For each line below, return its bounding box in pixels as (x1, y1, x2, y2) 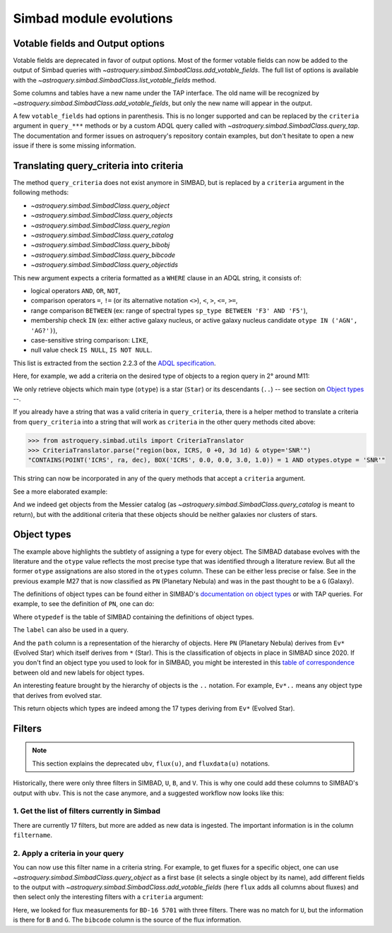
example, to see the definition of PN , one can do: (13, 600, 155, 608)
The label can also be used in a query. (13, 626, 129, 634)
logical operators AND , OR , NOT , (30, 287, 121, 295)
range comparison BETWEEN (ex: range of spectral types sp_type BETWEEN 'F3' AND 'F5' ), (30, 306, 308, 314)
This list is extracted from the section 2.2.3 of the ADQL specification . (13, 359, 216, 367)
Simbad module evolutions (13, 11, 173, 26)
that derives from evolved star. (13, 691, 102, 699)
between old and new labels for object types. (13, 668, 145, 677)
